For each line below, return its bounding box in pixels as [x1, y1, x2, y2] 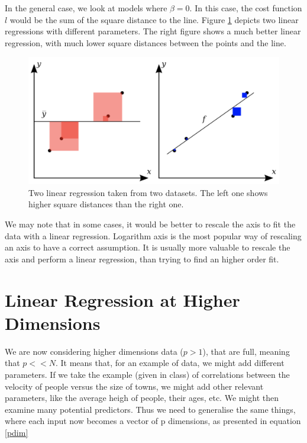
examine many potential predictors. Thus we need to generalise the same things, [5, 403, 296, 415]
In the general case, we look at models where [5, 2, 167, 14]
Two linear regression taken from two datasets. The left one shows [28, 186, 268, 198]
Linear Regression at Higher [5, 287, 240, 312]
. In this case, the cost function [189, 2, 302, 14]
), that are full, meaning [202, 345, 290, 357]
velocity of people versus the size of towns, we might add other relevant [5, 380, 264, 392]
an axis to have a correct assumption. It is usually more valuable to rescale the [5, 241, 290, 253]
